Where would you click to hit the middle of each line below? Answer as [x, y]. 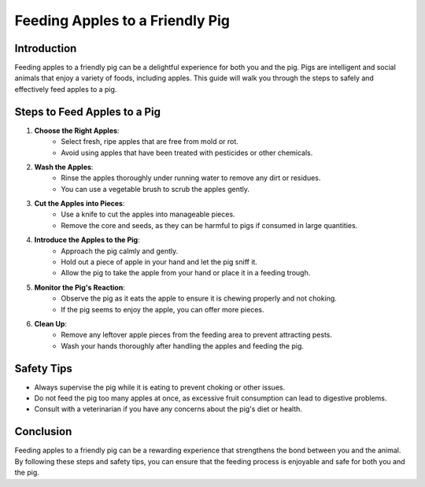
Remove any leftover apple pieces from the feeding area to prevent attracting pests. [197, 335]
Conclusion [43, 432]
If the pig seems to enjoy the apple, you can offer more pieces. [163, 309]
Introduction [46, 48]
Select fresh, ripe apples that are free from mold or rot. [150, 142]
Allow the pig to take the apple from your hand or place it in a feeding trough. [186, 273]
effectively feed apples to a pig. [66, 89]
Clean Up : [50, 324]
